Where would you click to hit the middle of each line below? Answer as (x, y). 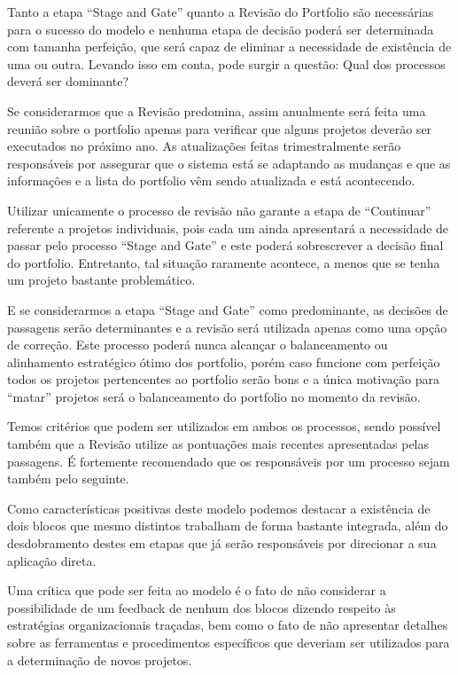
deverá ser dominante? (68, 81)
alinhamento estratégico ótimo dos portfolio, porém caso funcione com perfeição (224, 361)
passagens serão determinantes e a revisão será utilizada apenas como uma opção (227, 327)
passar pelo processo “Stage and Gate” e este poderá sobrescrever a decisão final (225, 245)
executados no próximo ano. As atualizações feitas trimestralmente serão (204, 146)
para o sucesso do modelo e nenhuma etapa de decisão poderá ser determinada (221, 29)
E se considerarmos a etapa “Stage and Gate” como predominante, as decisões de (228, 309)
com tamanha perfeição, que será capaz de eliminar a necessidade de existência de (229, 47)
